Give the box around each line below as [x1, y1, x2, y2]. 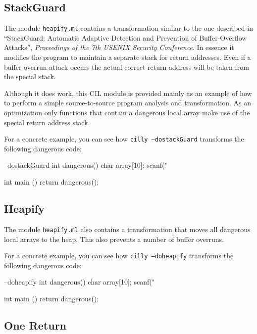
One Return [4, 317, 67, 333]
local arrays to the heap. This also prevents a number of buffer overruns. [4, 234, 224, 244]
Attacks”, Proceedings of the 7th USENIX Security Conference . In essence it [4, 42, 234, 52]
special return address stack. [4, 117, 90, 127]
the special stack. [4, 71, 56, 82]
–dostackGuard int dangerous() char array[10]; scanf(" [4, 160, 167, 170]
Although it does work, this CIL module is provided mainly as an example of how [4, 88, 252, 98]
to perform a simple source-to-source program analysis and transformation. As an [4, 97, 252, 108]
